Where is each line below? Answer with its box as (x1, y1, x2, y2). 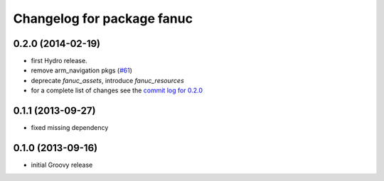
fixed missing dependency (31, 124, 109, 132)
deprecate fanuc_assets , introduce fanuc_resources (31, 76, 184, 84)
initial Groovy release (31, 160, 93, 170)
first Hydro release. (31, 57, 88, 65)
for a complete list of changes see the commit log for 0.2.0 (31, 86, 203, 95)
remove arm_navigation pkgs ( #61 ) (31, 66, 133, 75)
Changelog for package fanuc (13, 11, 193, 26)
